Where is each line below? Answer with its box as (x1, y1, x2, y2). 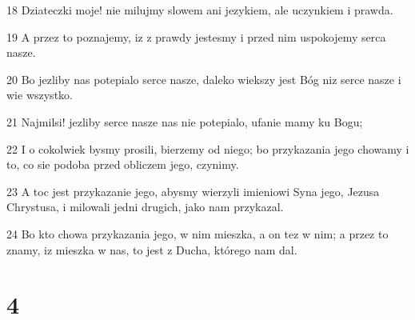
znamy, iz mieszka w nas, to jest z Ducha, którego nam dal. (6, 241, 297, 258)
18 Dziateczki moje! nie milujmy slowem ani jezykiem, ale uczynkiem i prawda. (6, 2, 393, 18)
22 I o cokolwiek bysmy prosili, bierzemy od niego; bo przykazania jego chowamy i (6, 140, 409, 157)
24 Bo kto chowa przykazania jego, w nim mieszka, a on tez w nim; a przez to (6, 225, 389, 242)
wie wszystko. (6, 86, 73, 103)
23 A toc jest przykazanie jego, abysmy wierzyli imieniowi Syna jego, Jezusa (6, 182, 380, 199)
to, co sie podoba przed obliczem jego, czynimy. (6, 156, 239, 173)
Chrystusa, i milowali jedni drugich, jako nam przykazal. (6, 198, 284, 215)
